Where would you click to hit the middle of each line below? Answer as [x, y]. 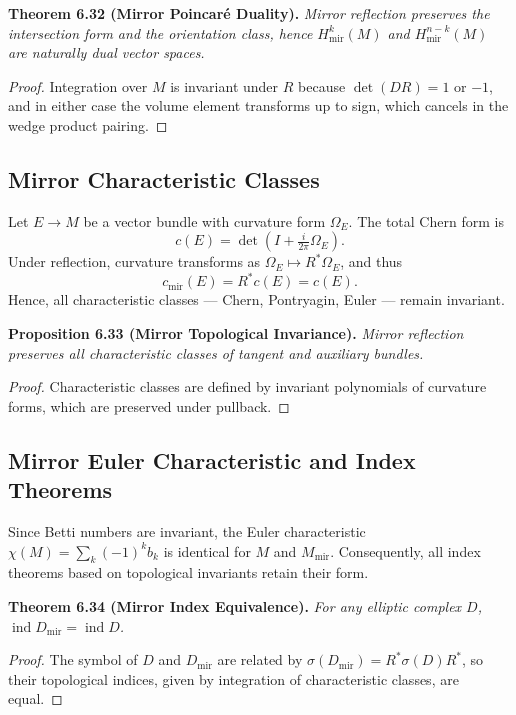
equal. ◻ [35, 698]
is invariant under [224, 85]
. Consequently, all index [405, 550]
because [322, 85]
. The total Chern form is [426, 220]
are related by [260, 659]
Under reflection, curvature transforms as [134, 261]
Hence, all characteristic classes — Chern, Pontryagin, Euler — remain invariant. [256, 299]
